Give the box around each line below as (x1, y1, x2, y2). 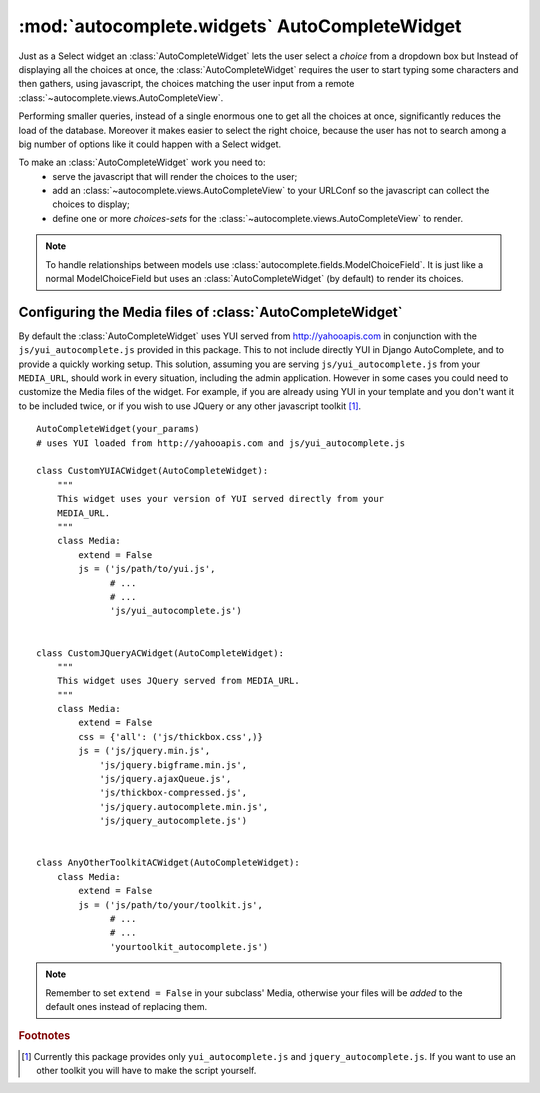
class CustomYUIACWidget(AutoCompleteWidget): (36, 465, 269, 477)
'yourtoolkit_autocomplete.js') (110, 941, 269, 952)
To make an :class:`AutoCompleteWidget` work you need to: (18, 156, 266, 169)
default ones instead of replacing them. (45, 1000, 208, 1012)
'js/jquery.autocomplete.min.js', (99, 801, 269, 812)
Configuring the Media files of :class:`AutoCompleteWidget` (18, 303, 403, 320)
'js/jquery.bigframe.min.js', (99, 759, 248, 770)
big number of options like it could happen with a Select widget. (18, 138, 282, 150)
